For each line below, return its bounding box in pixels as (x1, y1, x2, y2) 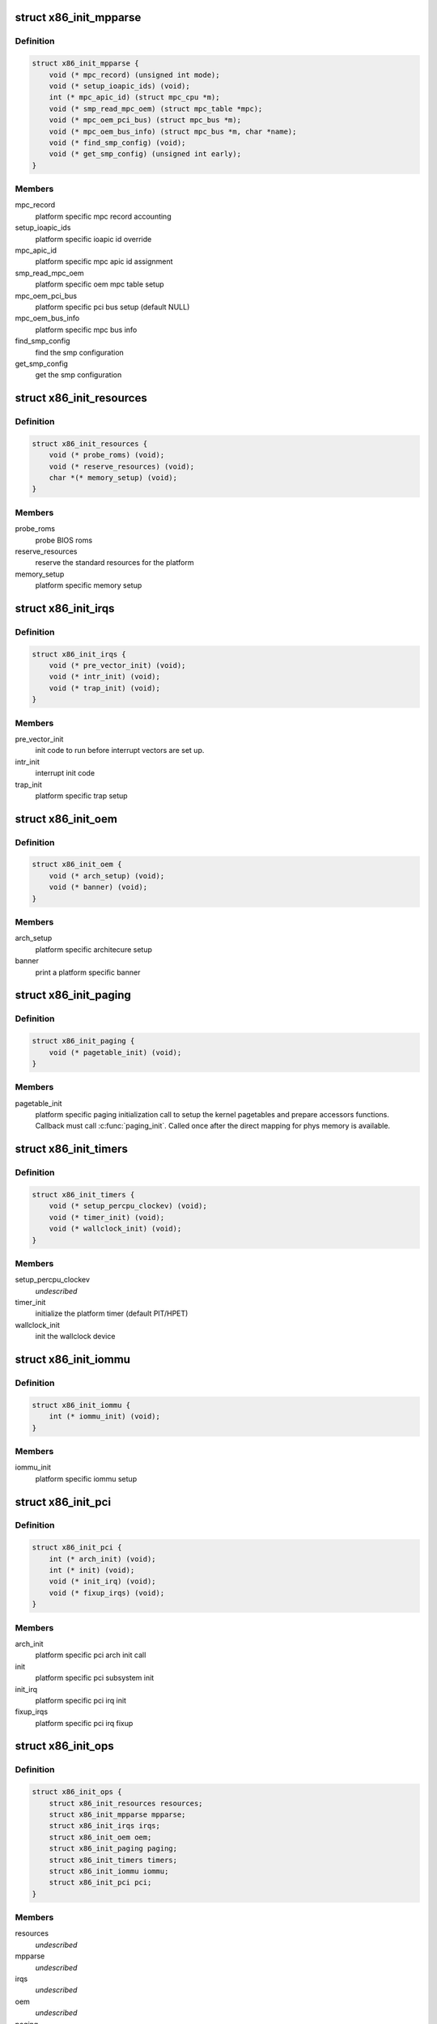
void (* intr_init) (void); (49, 672, 161, 682)
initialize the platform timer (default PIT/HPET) (35, 1308, 189, 1319)
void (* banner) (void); (49, 882, 148, 892)
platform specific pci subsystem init (35, 1673, 155, 1683)
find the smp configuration (35, 347, 125, 357)
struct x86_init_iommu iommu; (49, 1866, 169, 1876)
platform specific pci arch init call (35, 1650, 146, 1660)
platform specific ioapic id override (35, 234, 152, 244)
